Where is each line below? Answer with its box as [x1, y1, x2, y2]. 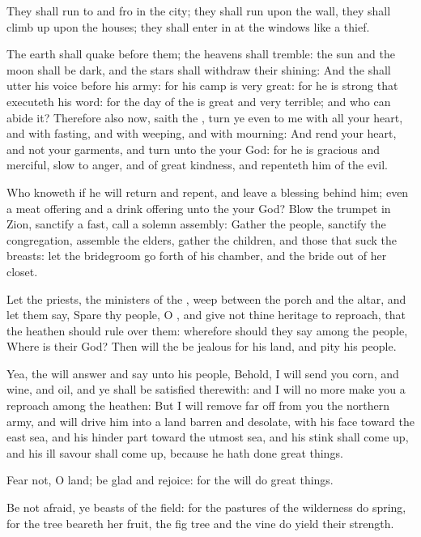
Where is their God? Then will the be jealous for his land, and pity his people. [6, 338, 397, 355]
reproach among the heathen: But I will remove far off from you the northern [6, 397, 389, 414]
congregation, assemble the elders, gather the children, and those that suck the [6, 231, 397, 248]
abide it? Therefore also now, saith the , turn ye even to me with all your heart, [6, 109, 403, 126]
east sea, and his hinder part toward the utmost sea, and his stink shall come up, [6, 428, 409, 445]
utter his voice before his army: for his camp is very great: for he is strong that [6, 77, 398, 94]
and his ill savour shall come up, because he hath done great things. [6, 444, 343, 461]
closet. [6, 262, 38, 279]
